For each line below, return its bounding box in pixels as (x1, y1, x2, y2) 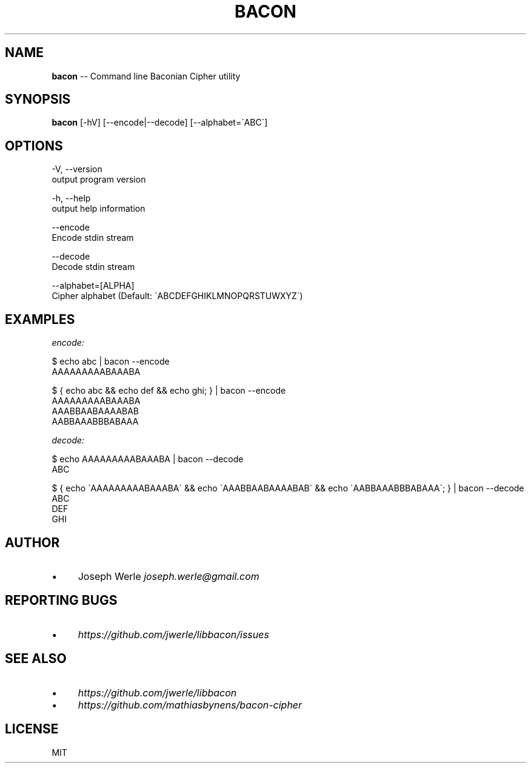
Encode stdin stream (52, 232, 134, 243)
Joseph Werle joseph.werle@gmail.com (78, 570, 259, 582)
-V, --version (52, 164, 102, 175)
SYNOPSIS (5, 92, 71, 107)
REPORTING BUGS (5, 593, 118, 608)
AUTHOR (5, 534, 60, 550)
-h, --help (52, 193, 91, 204)
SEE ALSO (5, 651, 67, 667)
